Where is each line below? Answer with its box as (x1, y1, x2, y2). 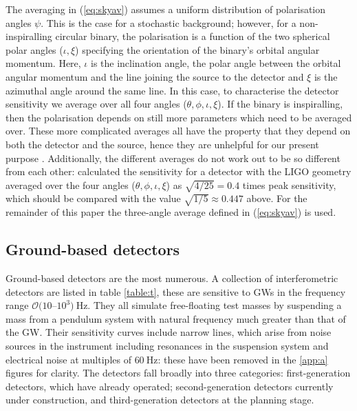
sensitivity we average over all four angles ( (6, 97, 187, 111)
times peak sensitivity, (242, 177, 336, 192)
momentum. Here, (6, 56, 81, 70)
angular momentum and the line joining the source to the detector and (6, 69, 304, 83)
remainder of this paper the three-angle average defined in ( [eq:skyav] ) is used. (6, 205, 336, 219)
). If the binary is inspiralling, (217, 97, 343, 111)
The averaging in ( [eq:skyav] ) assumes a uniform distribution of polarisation (6, 2, 326, 16)
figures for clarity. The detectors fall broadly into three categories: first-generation (6, 365, 351, 380)
